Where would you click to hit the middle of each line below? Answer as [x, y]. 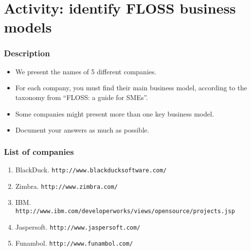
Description [27, 53]
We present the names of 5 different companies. [86, 71]
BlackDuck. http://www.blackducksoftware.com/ [91, 169]
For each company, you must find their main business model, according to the [131, 88]
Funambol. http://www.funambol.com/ [74, 243]
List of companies [39, 151]
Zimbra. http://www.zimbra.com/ [66, 186]
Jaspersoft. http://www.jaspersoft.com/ [78, 226]
